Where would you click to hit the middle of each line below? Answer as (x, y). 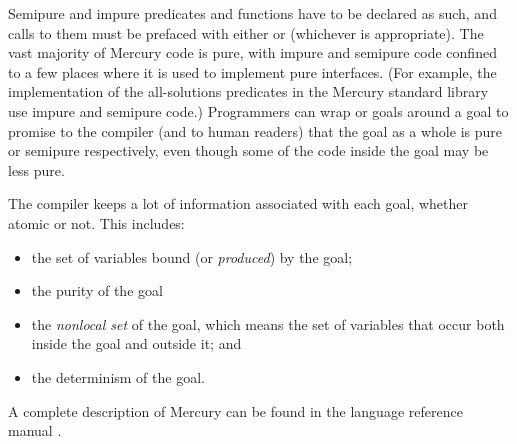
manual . (35, 430)
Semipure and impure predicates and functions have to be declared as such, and (252, 13)
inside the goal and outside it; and (136, 343)
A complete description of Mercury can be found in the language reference (235, 410)
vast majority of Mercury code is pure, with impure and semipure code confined (252, 52)
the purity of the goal (97, 290)
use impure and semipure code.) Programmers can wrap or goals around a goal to (258, 110)
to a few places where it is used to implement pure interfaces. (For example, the (252, 71)
